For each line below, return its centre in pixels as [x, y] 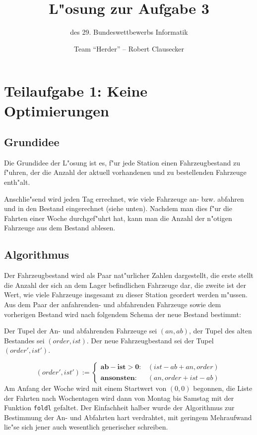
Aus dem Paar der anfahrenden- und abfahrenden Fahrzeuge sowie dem [113, 304]
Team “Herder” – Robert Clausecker [129, 48]
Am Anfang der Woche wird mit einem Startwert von [85, 388]
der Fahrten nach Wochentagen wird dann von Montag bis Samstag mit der [119, 398]
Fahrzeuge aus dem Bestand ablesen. [60, 228]
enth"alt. [17, 182]
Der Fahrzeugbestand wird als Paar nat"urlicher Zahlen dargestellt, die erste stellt [129, 275]
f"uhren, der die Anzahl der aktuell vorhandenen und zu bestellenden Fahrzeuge [125, 172]
